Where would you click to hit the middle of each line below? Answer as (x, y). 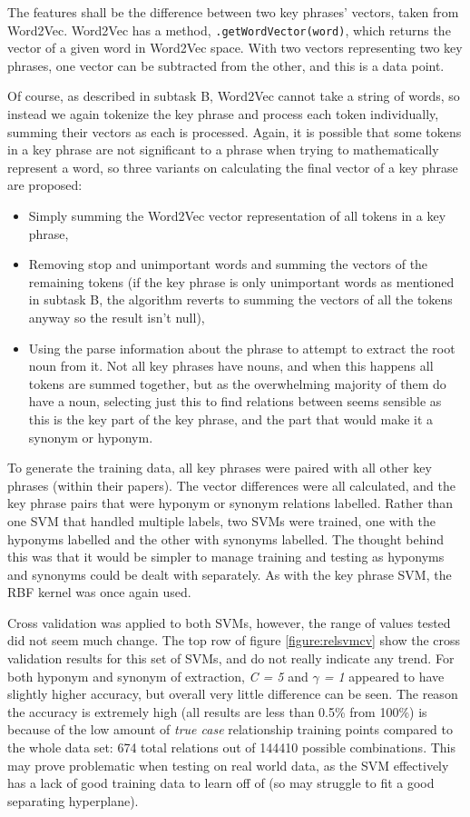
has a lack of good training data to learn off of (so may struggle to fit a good (221, 783)
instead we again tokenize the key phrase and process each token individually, (223, 114)
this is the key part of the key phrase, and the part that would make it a (231, 418)
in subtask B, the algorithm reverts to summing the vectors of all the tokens (240, 299)
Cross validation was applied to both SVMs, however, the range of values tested (229, 622)
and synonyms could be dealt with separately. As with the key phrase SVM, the (230, 574)
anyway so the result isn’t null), (117, 317)
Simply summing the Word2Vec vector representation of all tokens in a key (237, 215)
